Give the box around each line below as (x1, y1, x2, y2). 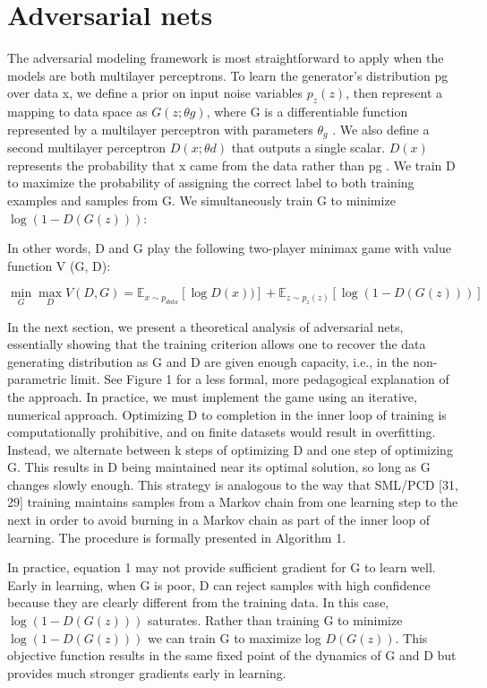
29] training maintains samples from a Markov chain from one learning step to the (7, 492, 458, 511)
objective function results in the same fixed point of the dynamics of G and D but (7, 646, 457, 665)
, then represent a (346, 83, 443, 102)
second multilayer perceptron (7, 138, 167, 157)
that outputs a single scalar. (231, 138, 386, 157)
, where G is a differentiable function (206, 102, 408, 121)
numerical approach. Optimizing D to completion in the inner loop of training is (7, 405, 447, 423)
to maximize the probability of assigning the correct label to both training (7, 173, 414, 192)
